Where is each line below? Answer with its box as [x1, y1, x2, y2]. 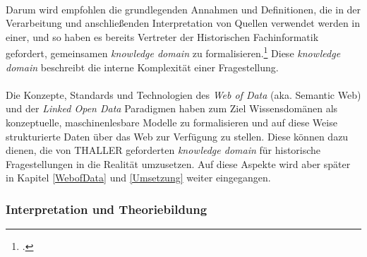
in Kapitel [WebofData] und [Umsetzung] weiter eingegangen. [6, 170, 271, 185]
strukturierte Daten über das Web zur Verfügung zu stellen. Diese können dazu [6, 128, 349, 143]
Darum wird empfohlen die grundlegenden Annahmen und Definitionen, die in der [6, 1, 361, 16]
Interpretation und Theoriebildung [6, 200, 207, 217]
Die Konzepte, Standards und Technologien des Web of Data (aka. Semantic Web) [6, 87, 361, 102]
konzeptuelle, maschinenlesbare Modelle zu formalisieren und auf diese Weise [6, 115, 337, 129]
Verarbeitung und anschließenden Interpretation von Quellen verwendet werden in [6, 16, 361, 30]
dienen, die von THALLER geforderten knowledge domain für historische [6, 143, 321, 157]
